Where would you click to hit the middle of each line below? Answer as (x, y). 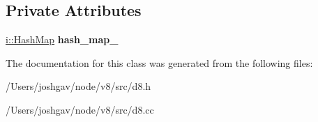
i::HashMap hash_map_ (62, 39)
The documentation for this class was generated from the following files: (159, 62)
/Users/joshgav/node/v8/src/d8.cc (80, 109)
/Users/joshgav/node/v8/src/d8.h (78, 86)
